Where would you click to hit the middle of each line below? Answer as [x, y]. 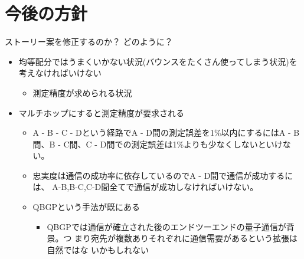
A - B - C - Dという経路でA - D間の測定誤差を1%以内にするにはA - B [166, 132]
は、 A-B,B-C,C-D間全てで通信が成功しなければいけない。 [146, 187]
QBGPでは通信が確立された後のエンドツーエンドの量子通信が [166, 226]
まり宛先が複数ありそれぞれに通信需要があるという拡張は [186, 238]
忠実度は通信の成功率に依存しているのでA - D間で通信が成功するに [163, 175]
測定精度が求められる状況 [82, 92]
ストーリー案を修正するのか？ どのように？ [89, 42]
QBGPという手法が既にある [86, 207]
